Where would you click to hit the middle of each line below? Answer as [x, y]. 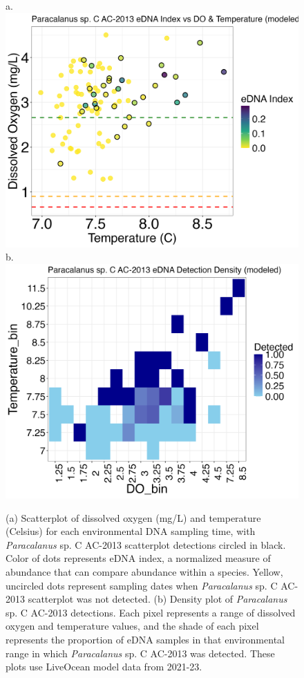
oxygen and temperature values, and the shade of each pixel [132, 626]
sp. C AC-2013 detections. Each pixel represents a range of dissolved [151, 612]
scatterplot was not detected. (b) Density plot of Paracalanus [158, 599]
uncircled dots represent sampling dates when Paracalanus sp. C [142, 585]
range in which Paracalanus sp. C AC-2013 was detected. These [140, 653]
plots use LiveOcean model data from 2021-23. [104, 667]
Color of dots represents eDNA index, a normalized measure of [138, 558]
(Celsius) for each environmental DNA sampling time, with [131, 531]
